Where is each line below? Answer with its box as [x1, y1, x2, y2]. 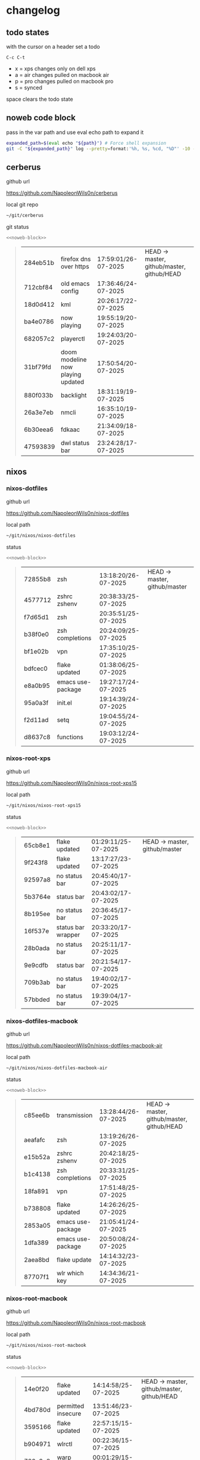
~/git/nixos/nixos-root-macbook [6, 1342, 86, 1348]
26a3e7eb [23, 409, 54, 417]
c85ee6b [23, 1111, 50, 1119]
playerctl [60, 335, 85, 343]
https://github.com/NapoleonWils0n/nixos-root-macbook [6, 1319, 146, 1326]
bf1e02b [23, 647, 49, 655]
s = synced [14, 84, 43, 91]
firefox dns [60, 255, 91, 263]
